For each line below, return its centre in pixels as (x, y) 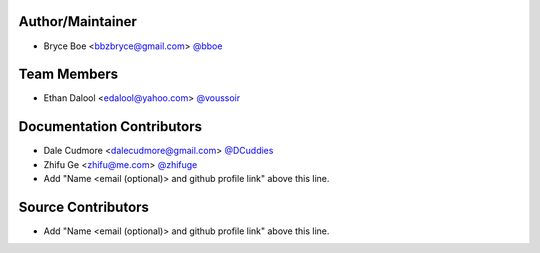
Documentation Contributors (110, 126)
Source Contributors (84, 206)
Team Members (68, 74)
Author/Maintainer (77, 21)
